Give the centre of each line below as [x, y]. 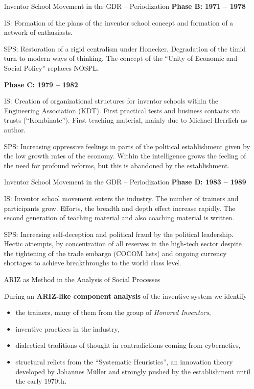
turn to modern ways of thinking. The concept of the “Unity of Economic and [121, 58]
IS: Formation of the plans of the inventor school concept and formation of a [119, 22]
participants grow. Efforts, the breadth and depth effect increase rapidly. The [120, 208]
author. [15, 129]
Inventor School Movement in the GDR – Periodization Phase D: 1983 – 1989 [125, 182]
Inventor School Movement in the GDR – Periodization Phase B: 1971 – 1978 [125, 6]
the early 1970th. [41, 381]
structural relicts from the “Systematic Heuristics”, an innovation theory [124, 362]
